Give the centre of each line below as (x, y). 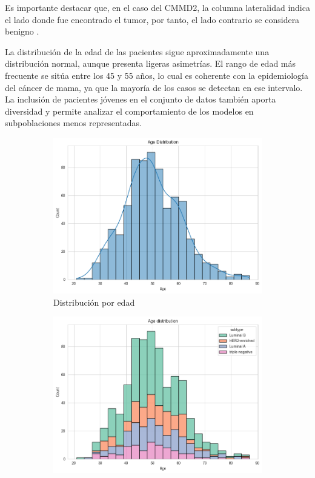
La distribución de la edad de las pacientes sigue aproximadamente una (137, 51)
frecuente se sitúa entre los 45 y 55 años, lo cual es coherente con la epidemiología (157, 75)
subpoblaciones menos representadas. (74, 123)
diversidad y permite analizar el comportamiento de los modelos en (129, 111)
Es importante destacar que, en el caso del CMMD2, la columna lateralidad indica (157, 7)
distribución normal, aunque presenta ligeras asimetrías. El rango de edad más (151, 63)
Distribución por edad (94, 302)
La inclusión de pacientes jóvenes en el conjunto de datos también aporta (141, 99)
